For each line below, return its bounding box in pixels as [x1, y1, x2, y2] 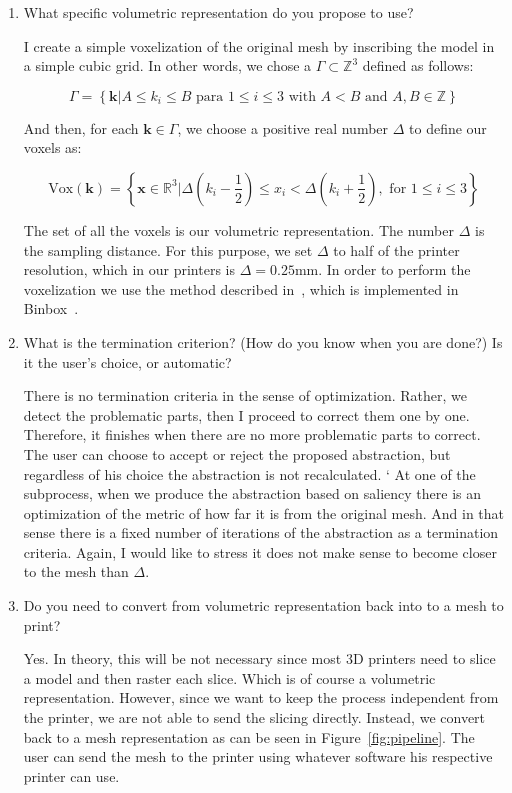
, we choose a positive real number [177, 117, 389, 138]
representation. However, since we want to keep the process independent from [23, 687, 499, 708]
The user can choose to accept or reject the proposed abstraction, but [23, 443, 451, 464]
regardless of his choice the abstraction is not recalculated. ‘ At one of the [23, 463, 476, 484]
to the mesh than [23, 561, 129, 582]
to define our [409, 117, 487, 138]
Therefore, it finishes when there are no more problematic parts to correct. [23, 424, 481, 445]
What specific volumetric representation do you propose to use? [23, 2, 414, 22]
